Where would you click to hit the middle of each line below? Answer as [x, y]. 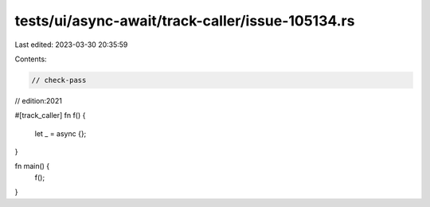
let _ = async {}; [61, 133]
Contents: [31, 59]
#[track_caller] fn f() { [50, 115]
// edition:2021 [39, 100]
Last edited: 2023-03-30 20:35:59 [71, 45]
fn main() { [32, 166]
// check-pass [59, 80]
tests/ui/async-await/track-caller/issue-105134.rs [185, 21]
